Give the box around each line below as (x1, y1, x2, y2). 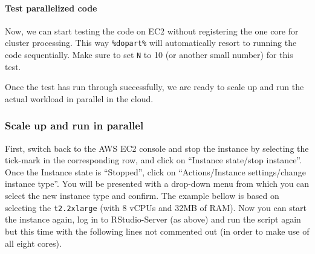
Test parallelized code (5, 1, 97, 14)
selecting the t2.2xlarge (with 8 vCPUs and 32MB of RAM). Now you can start (5, 201, 307, 213)
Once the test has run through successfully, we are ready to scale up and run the (5, 80, 304, 93)
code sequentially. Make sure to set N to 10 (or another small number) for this (5, 48, 293, 61)
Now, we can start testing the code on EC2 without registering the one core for (5, 24, 299, 37)
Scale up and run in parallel (5, 118, 144, 133)
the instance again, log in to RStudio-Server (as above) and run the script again (5, 213, 301, 226)
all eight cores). (5, 236, 62, 249)
